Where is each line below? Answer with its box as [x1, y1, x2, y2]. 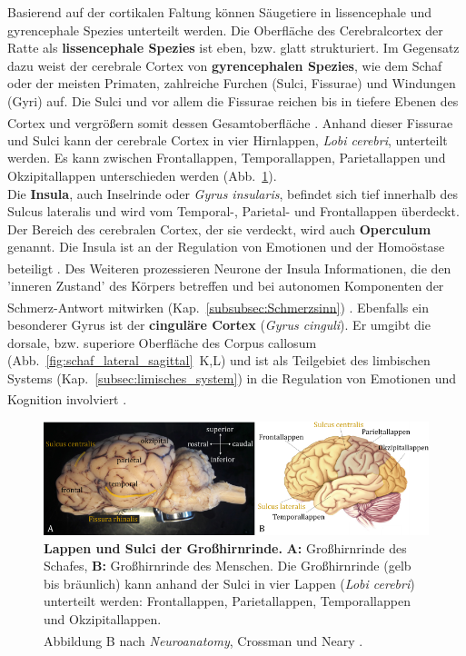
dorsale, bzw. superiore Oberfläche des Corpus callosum [7, 333, 317, 352]
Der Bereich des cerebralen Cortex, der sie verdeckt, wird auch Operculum [7, 219, 431, 238]
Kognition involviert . [7, 390, 127, 409]
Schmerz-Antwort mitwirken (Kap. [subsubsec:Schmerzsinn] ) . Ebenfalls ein [7, 297, 429, 316]
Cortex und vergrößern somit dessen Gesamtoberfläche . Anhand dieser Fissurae [7, 113, 453, 132]
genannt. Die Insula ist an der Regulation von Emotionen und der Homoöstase [7, 237, 445, 256]
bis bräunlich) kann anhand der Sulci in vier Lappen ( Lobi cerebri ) [44, 573, 415, 592]
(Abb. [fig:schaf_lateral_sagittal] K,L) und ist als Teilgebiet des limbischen [7, 351, 431, 370]
